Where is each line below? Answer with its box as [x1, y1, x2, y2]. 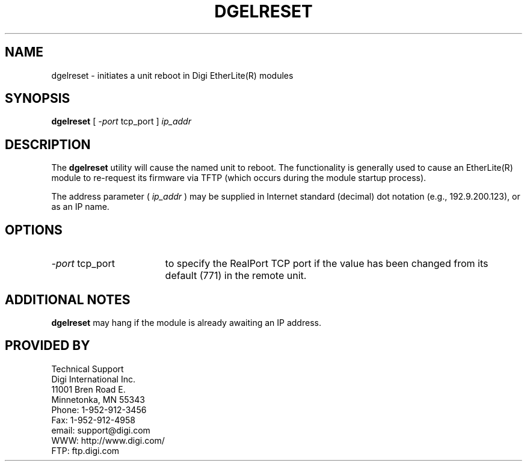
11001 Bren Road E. [51, 384, 126, 394]
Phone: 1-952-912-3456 [51, 404, 147, 415]
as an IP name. [51, 201, 109, 212]
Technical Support [51, 363, 124, 374]
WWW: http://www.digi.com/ [51, 435, 165, 446]
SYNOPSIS [5, 91, 70, 106]
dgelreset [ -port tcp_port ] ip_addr [51, 116, 191, 127]
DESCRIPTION [5, 136, 91, 152]
